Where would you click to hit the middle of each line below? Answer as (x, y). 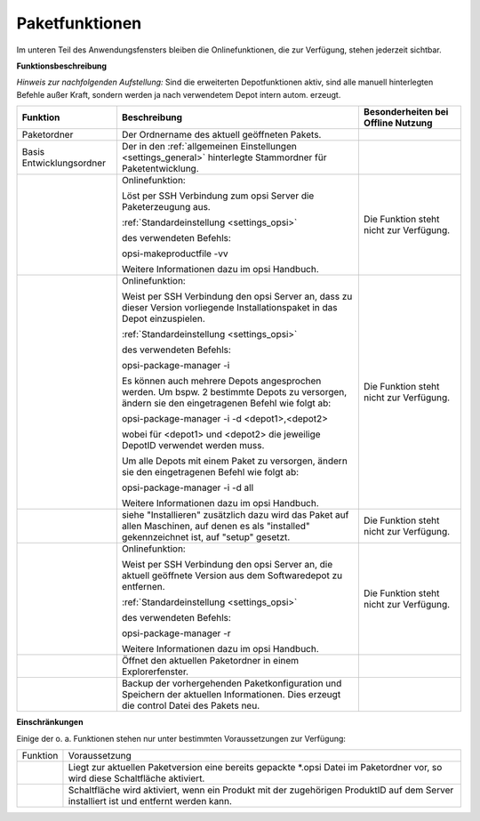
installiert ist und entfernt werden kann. (150, 801)
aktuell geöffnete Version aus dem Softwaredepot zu (232, 576)
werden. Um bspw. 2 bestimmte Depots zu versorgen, (234, 392)
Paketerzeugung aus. (166, 207)
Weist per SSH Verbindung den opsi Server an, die (227, 565)
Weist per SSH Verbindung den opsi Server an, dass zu (237, 296)
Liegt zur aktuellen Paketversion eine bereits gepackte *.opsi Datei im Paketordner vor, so (255, 767)
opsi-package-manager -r (176, 633)
